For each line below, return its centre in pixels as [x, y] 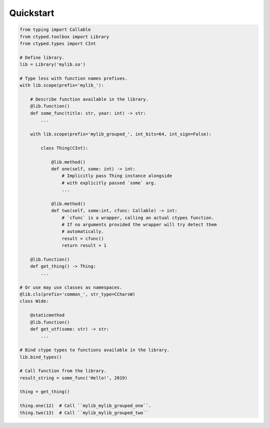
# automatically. [83, 232]
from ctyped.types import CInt [58, 43]
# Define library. [42, 57]
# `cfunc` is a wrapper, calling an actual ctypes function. [138, 217]
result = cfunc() [83, 238]
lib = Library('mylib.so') [53, 64]
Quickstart [32, 13]
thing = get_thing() [45, 392]
